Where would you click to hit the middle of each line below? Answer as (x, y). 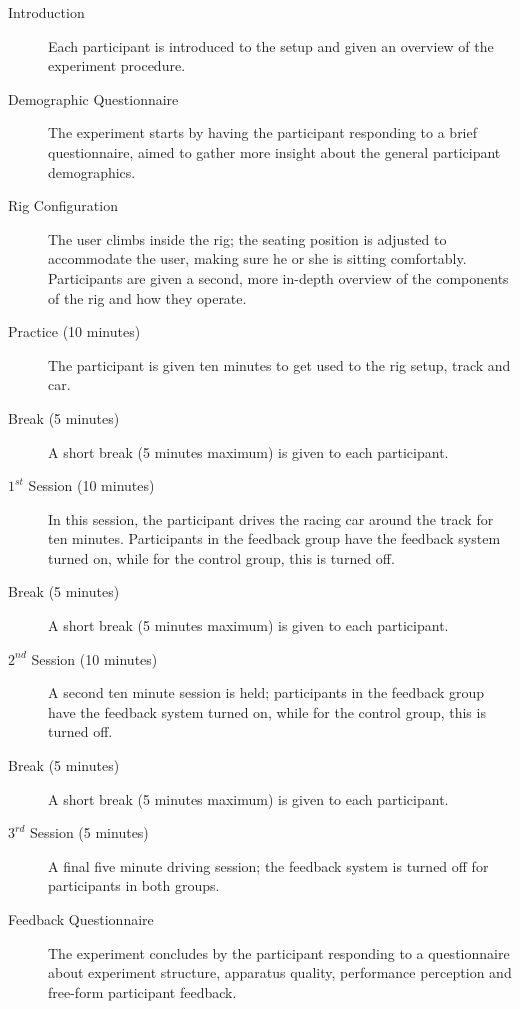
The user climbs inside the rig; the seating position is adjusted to (247, 238)
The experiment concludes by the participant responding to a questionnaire (279, 952)
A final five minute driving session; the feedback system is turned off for (268, 865)
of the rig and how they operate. (147, 297)
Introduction (46, 12)
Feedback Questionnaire (81, 919)
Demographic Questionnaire (93, 98)
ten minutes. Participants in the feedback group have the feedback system (274, 538)
